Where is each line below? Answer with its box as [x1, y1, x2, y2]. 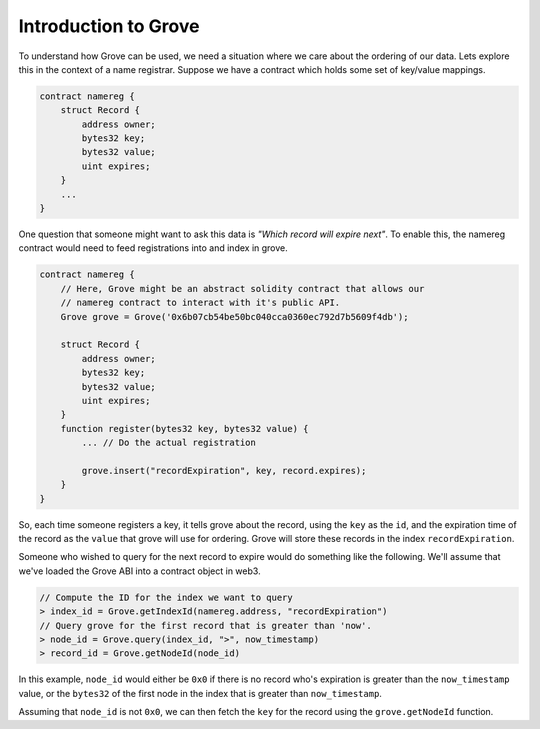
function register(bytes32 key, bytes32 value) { [60, 423, 309, 434]
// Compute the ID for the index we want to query [39, 591, 294, 603]
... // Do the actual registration [81, 437, 257, 449]
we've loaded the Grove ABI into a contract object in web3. [18, 565, 261, 577]
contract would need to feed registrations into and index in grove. [18, 242, 289, 254]
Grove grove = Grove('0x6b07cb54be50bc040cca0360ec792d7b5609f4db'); [60, 311, 409, 322]
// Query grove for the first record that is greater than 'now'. [39, 620, 372, 631]
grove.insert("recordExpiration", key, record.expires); [81, 465, 367, 476]
